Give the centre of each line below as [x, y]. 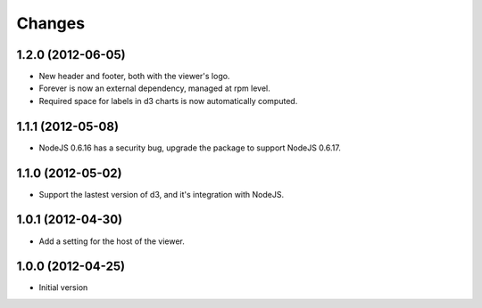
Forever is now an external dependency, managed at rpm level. [155, 88]
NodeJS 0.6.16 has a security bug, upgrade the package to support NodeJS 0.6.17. [190, 148]
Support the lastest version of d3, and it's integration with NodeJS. [162, 194]
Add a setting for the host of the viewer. [112, 241]
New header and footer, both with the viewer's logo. [134, 77]
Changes [50, 23]
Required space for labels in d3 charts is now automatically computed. [168, 101]
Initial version [63, 288]
